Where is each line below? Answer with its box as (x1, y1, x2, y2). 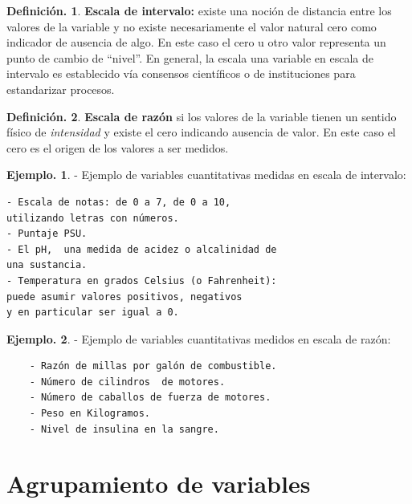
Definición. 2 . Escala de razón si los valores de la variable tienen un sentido (6, 108, 397, 124)
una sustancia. (6, 259, 88, 271)
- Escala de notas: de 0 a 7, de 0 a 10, (6, 196, 231, 208)
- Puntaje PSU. (6, 228, 88, 240)
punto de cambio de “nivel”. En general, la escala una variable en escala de (6, 49, 373, 66)
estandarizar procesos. (6, 80, 115, 97)
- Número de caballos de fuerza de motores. (29, 392, 271, 404)
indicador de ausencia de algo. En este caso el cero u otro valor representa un (6, 34, 386, 51)
